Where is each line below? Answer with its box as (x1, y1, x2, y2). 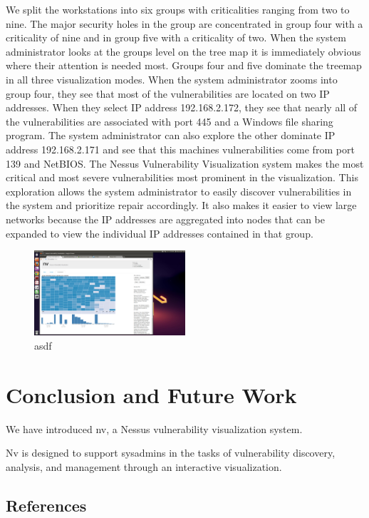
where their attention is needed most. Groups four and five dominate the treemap (6, 58, 362, 73)
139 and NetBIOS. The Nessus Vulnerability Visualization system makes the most (6, 156, 364, 171)
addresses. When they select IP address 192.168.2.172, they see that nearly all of (6, 100, 358, 115)
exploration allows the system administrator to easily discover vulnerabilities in (6, 183, 352, 198)
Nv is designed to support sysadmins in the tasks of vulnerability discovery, (6, 445, 336, 460)
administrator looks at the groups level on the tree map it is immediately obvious (6, 44, 361, 59)
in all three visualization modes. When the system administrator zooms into (6, 71, 338, 86)
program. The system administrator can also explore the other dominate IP (6, 128, 336, 143)
